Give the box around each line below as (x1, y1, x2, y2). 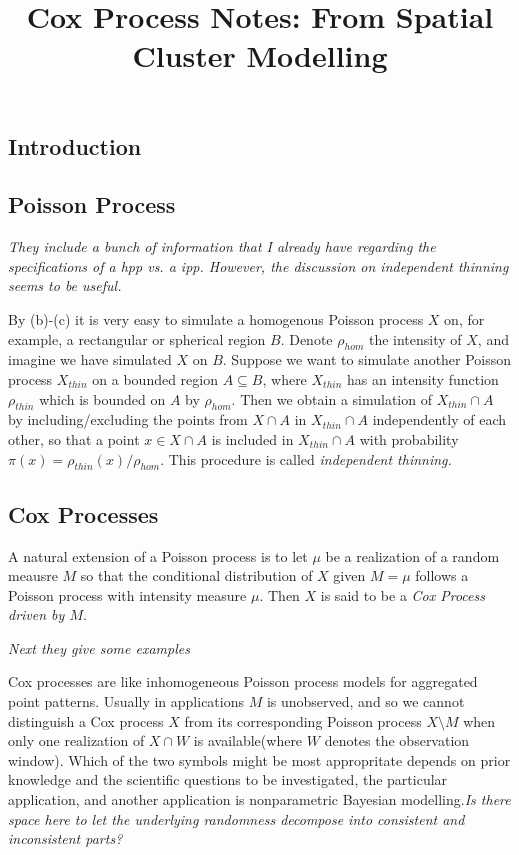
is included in (211, 428, 294, 449)
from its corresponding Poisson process (184, 710, 422, 731)
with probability (359, 428, 459, 449)
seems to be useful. (8, 275, 122, 296)
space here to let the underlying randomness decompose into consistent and (8, 808, 465, 829)
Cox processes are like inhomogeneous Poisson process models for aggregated (8, 671, 478, 692)
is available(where (193, 730, 303, 751)
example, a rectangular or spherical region (8, 328, 266, 349)
